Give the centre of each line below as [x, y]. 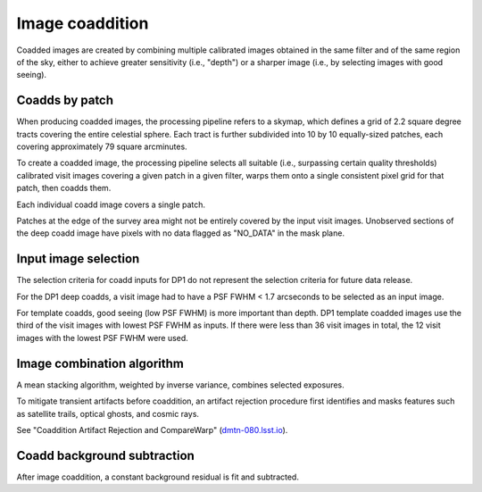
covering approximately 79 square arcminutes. [102, 146]
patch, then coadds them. [64, 188]
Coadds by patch [65, 100]
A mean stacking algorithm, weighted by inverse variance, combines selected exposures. [181, 385]
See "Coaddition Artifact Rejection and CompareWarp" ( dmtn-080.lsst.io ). [152, 429]
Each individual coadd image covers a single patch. [111, 204]
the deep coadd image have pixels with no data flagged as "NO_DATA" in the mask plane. [181, 233]
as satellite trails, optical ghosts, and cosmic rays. [108, 413]
